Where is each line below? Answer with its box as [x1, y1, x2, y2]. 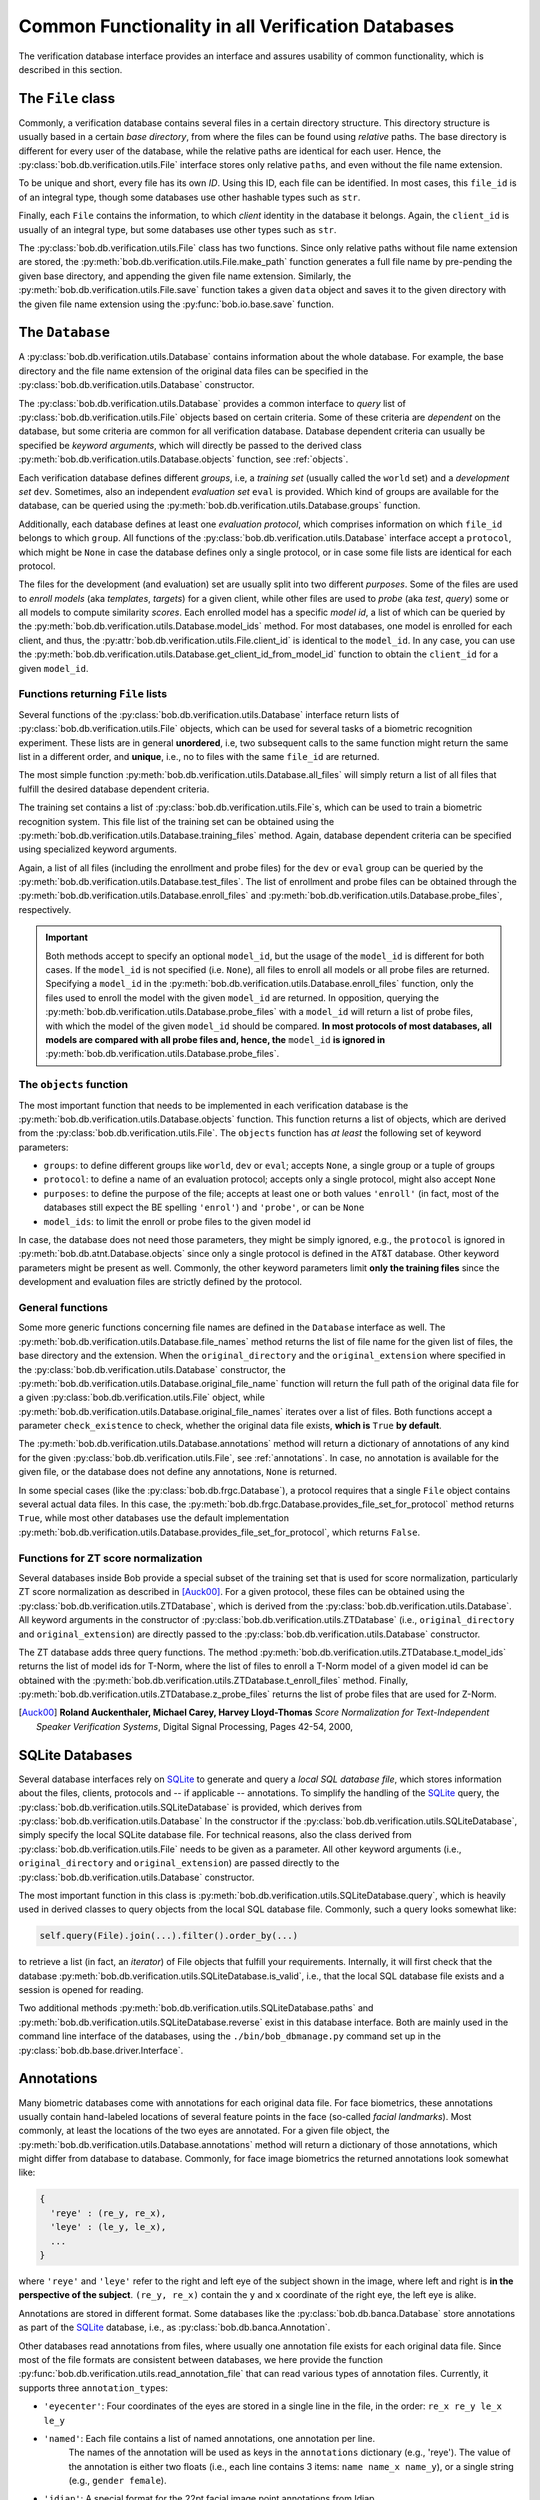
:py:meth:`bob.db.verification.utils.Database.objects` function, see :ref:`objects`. [18, 453, 349, 465]
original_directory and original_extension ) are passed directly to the [18, 1857, 340, 1869]
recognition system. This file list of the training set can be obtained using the [18, 815, 335, 827]
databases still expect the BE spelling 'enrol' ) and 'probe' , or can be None [43, 1201, 365, 1214]
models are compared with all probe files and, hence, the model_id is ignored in [45, 1033, 386, 1045]
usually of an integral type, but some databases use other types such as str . [18, 223, 337, 235]
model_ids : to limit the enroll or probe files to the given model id [43, 1215, 312, 1227]
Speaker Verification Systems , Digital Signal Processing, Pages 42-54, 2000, [36, 1720, 354, 1732]
